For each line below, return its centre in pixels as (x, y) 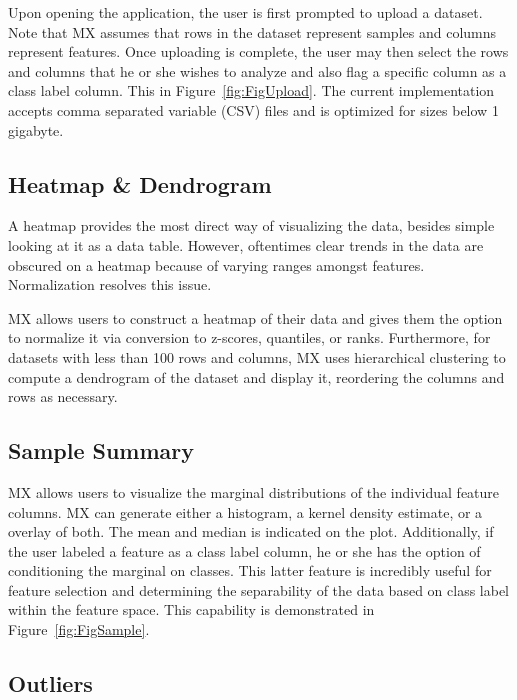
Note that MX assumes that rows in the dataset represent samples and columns (252, 31)
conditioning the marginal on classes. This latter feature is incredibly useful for (250, 570)
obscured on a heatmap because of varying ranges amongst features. (216, 264)
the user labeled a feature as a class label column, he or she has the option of (244, 550)
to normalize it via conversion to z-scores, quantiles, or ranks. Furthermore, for (249, 337)
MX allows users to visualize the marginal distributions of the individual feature (254, 491)
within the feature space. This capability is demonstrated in (191, 609)
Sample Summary (101, 450)
